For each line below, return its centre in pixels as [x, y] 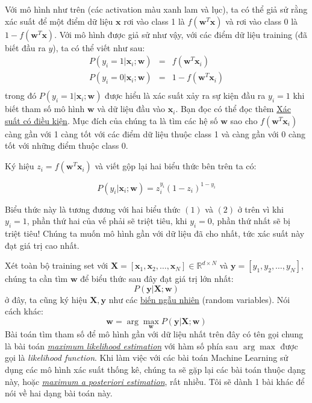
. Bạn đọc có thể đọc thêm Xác [233, 109]
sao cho [244, 120]
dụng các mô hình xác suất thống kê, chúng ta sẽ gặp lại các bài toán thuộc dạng [155, 369]
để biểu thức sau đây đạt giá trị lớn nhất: [157, 279]
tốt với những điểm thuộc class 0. [67, 145]
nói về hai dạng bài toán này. [59, 393]
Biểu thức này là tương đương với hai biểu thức [93, 209]
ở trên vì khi [261, 209]
